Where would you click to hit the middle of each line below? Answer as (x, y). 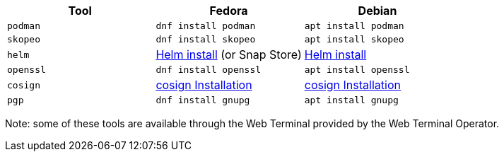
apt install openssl (357, 70)
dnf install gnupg (203, 100)
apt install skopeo (354, 39)
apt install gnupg (351, 100)
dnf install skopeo (206, 39)
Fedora (229, 11)
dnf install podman (206, 26)
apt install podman (354, 26)
